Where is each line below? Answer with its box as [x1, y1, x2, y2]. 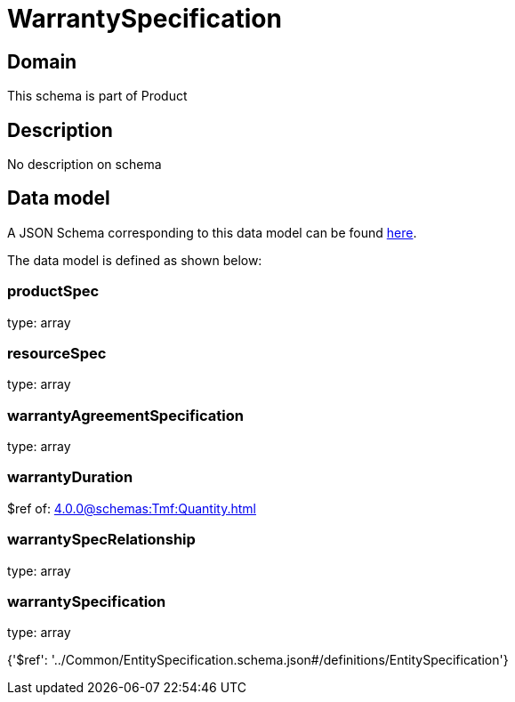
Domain [7, 50, 77, 73]
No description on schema [7, 157, 162, 173]
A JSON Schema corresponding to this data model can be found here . [7, 224, 417, 240]
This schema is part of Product [7, 88, 188, 104]
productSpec [7, 282, 100, 301]
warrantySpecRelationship [7, 530, 196, 549]
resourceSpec [7, 343, 107, 362]
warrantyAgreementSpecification [7, 406, 244, 424]
